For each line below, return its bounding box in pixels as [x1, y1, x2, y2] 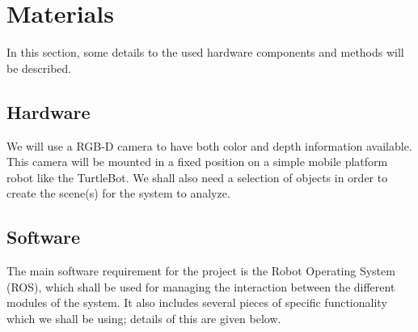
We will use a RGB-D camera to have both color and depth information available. [6, 137, 412, 154]
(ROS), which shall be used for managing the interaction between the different [6, 278, 395, 295]
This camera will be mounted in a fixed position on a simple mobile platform [6, 153, 388, 170]
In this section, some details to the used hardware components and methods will [6, 44, 404, 61]
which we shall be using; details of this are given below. [6, 309, 281, 326]
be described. [6, 59, 72, 76]
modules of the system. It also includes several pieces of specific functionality [6, 294, 387, 311]
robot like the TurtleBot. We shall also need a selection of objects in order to [6, 168, 388, 185]
